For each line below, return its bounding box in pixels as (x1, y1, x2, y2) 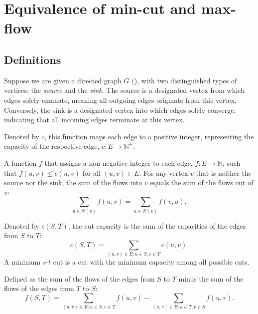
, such (222, 157, 241, 168)
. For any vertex (139, 167, 188, 178)
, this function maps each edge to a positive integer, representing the (44, 131, 254, 141)
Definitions (4, 51, 61, 67)
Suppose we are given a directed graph (4, 75, 122, 85)
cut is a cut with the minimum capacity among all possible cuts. (53, 257, 250, 267)
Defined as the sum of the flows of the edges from (4, 273, 155, 284)
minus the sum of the (178, 273, 244, 284)
